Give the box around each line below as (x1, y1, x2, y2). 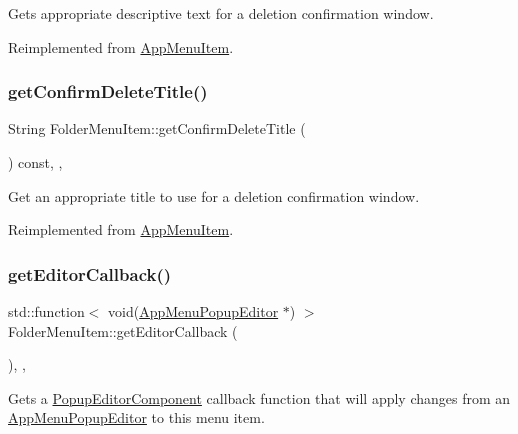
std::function (8, 301, 85, 321)
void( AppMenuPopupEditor (108, 301, 279, 321)
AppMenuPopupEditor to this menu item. (8, 407, 265, 428)
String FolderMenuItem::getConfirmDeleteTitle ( (8, 118, 306, 139)
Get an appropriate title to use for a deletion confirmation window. (8, 185, 420, 206)
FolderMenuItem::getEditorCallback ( (8, 320, 238, 341)
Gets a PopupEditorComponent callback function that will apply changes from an (8, 387, 511, 408)
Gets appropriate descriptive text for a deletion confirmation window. (8, 3, 434, 23)
